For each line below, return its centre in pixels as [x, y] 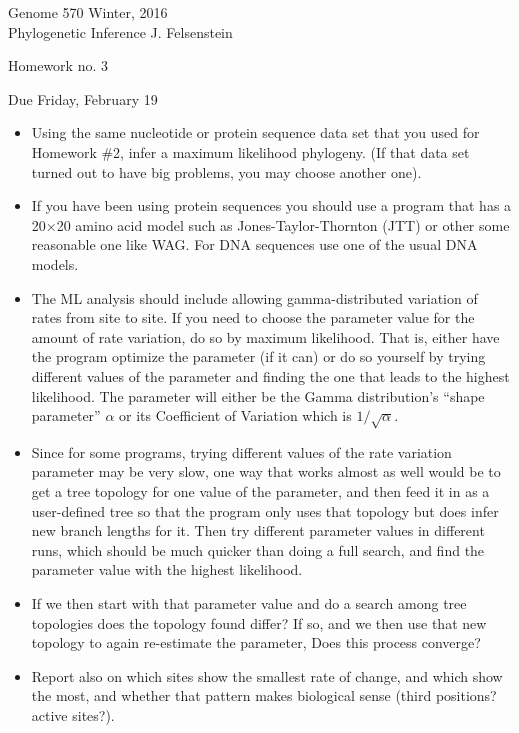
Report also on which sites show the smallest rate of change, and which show [267, 675]
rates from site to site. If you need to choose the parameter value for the [253, 317]
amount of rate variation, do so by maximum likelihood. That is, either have [265, 336]
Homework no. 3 [58, 65]
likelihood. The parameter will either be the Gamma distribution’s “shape [258, 395]
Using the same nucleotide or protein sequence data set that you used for [255, 132]
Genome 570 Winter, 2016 [88, 12]
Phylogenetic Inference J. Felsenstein [120, 31]
